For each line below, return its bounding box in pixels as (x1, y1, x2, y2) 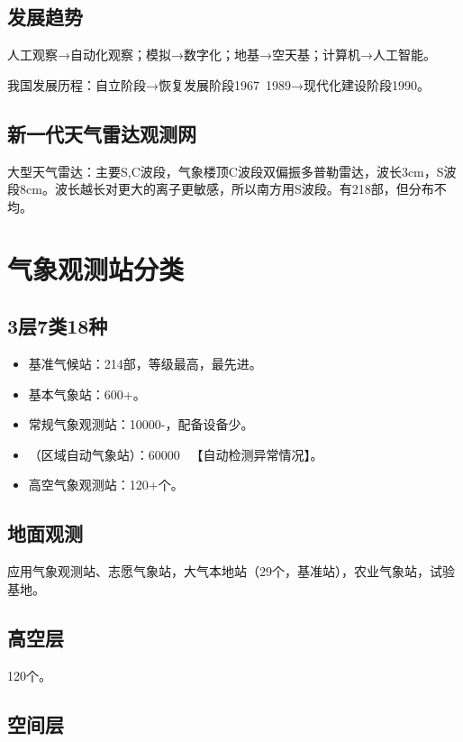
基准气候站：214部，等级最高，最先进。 (28, 353, 262, 372)
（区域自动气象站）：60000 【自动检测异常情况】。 (28, 444, 323, 463)
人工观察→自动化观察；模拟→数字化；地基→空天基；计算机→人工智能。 (7, 45, 436, 64)
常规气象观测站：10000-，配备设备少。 (28, 415, 254, 434)
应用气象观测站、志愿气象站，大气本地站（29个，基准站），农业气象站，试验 (7, 562, 455, 581)
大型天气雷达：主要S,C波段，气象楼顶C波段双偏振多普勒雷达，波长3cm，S (7, 161, 444, 180)
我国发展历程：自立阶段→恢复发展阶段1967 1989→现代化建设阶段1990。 (7, 75, 430, 94)
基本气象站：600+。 (28, 384, 146, 403)
